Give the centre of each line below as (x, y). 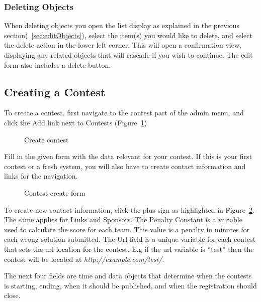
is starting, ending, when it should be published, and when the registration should (130, 285)
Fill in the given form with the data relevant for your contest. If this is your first (128, 156)
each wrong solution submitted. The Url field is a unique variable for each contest (130, 239)
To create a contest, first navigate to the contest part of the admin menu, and (124, 113)
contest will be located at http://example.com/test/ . (84, 259)
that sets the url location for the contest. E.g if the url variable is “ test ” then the (129, 249)
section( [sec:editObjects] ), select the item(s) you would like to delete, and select (128, 35)
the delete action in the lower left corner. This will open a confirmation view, (123, 45)
